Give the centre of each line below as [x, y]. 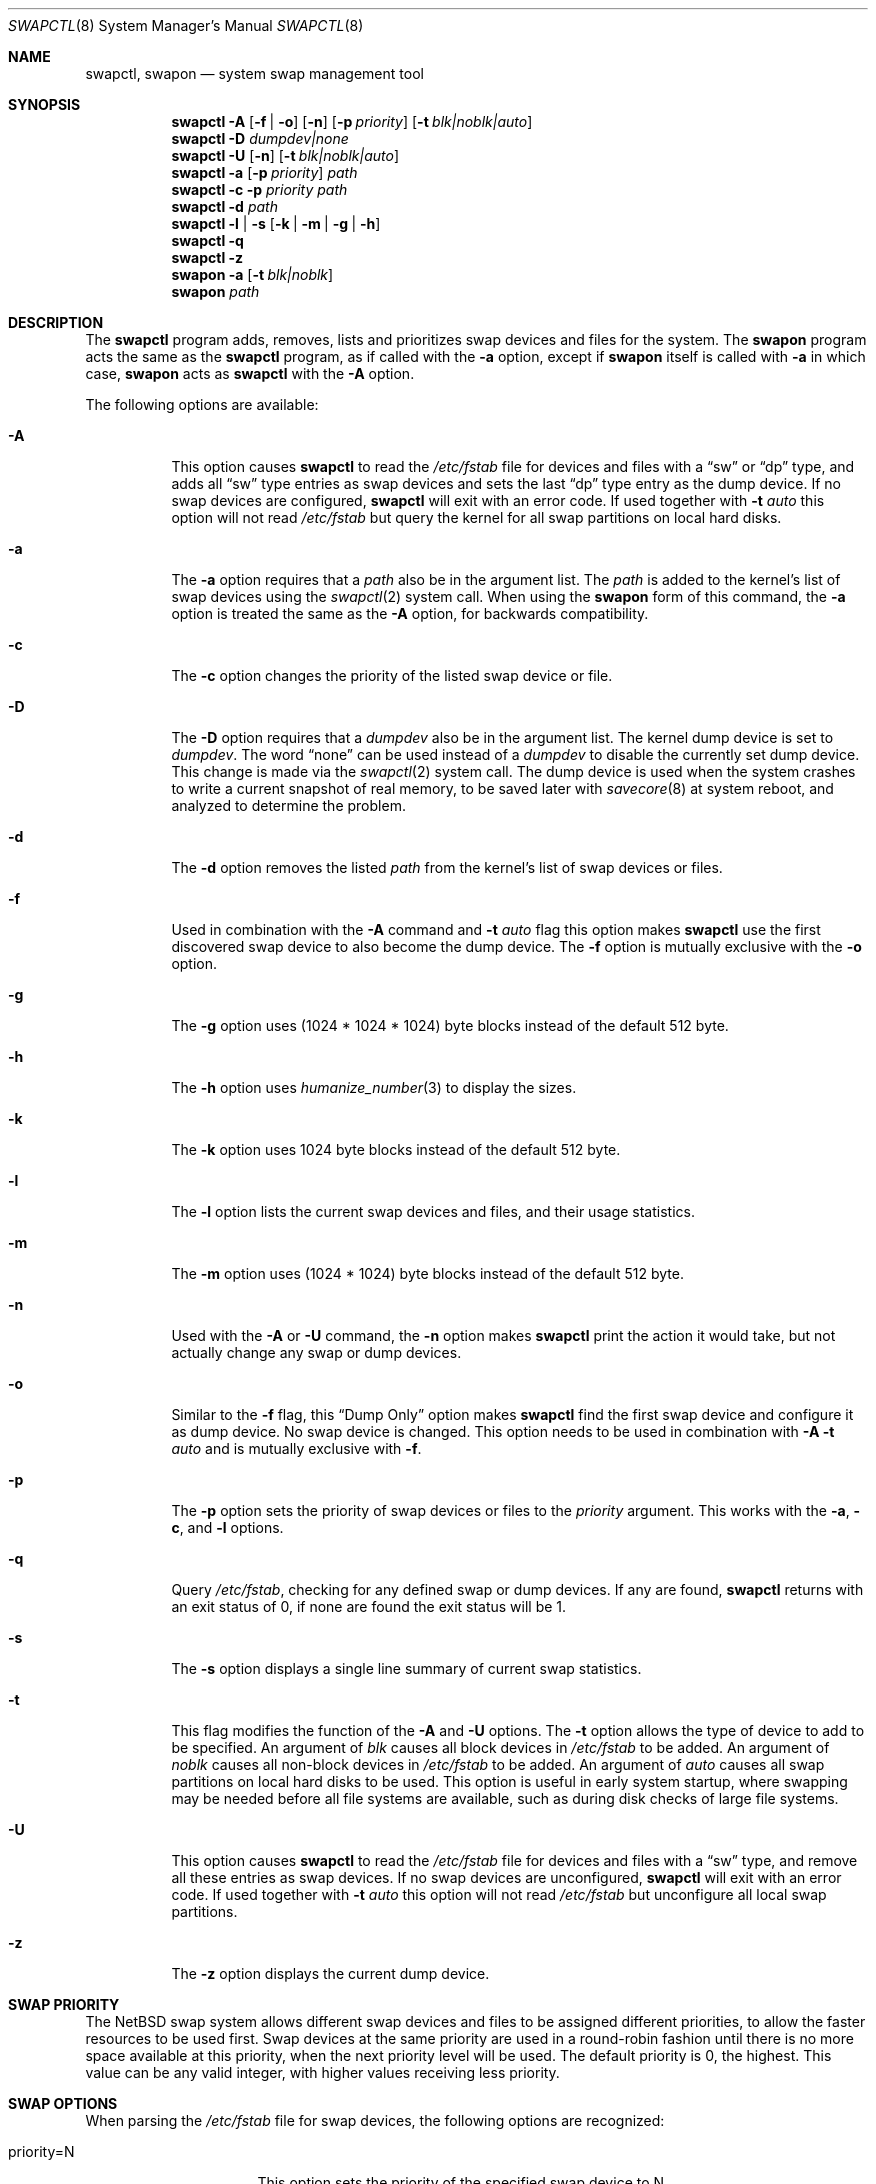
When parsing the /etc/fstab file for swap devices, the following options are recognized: [375, 2120]
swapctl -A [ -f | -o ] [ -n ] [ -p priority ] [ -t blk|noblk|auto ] [352, 121]
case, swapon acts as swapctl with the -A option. [250, 373]
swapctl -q [207, 240]
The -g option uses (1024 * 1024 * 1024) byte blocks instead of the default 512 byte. [450, 1025]
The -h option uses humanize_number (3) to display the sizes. [374, 1087]
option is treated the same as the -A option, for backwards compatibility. [410, 613]
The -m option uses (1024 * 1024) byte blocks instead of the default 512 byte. [427, 1273]
